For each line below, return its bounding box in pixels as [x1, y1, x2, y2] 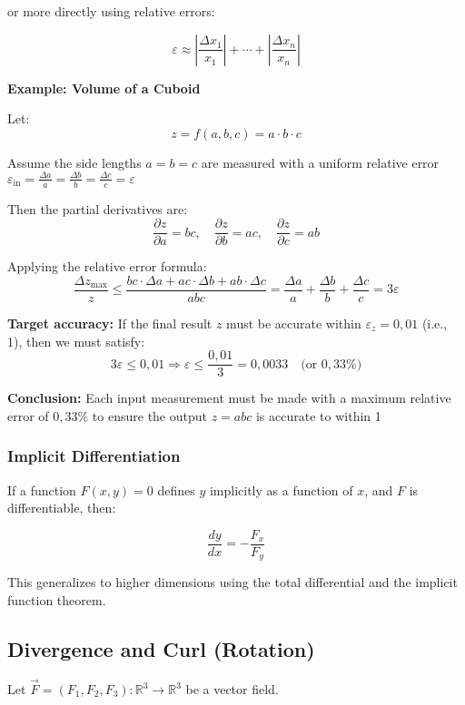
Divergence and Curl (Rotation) [7, 634, 315, 662]
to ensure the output [92, 406, 207, 425]
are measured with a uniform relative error [201, 152, 440, 171]
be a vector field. [185, 680, 279, 698]
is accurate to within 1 [255, 406, 381, 425]
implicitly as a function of [209, 480, 353, 499]
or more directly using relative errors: [7, 2, 215, 20]
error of [7, 406, 49, 425]
